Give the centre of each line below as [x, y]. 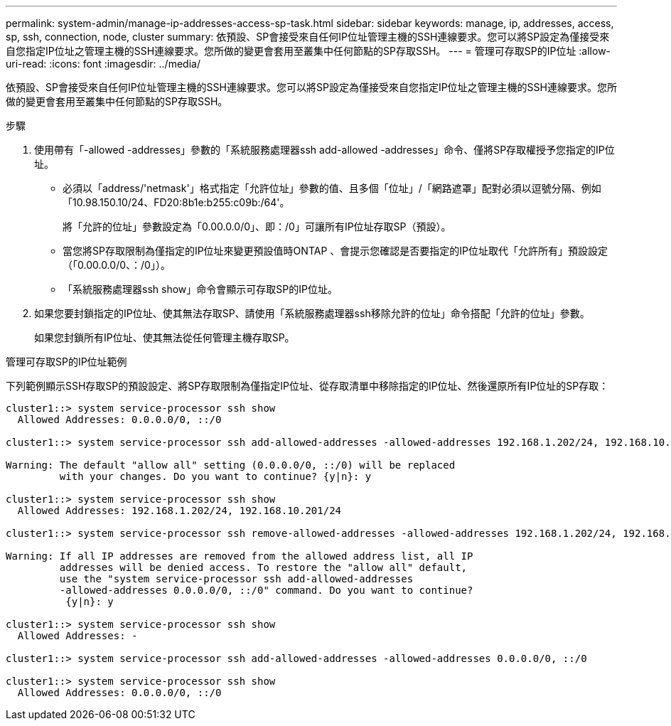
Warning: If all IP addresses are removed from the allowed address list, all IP [240, 556]
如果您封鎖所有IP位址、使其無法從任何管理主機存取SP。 [165, 337]
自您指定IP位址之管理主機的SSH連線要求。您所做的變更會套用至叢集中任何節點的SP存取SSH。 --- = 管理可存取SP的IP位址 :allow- [308, 51]
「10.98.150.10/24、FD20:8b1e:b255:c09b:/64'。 [176, 202]
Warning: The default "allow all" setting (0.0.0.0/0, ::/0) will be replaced [231, 465]
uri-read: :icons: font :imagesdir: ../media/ [103, 64]
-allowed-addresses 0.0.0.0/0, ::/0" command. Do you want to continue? [266, 590]
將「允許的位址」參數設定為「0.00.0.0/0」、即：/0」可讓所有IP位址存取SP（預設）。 [257, 226]
